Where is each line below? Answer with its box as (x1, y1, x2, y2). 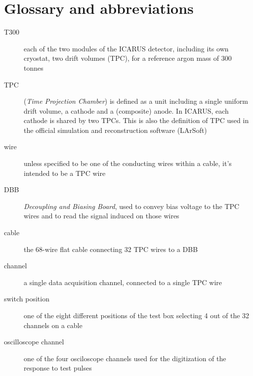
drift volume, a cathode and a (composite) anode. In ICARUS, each (24, 105, 229, 116)
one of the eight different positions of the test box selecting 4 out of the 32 (24, 310, 250, 320)
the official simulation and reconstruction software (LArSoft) (24, 125, 207, 135)
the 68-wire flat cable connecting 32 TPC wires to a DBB (24, 244, 198, 254)
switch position (4, 293, 49, 304)
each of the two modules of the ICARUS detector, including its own (24, 43, 229, 53)
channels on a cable (24, 320, 83, 330)
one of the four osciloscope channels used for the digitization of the (24, 353, 226, 363)
